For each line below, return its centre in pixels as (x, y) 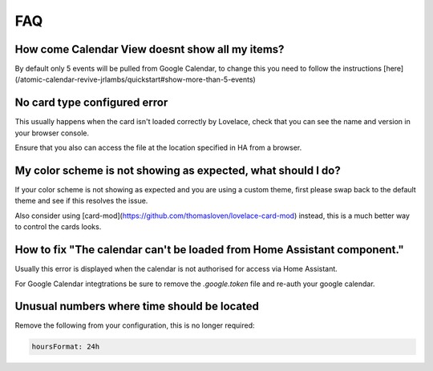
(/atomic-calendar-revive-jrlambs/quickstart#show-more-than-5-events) (135, 79)
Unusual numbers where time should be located (137, 306)
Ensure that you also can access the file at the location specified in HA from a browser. (158, 147)
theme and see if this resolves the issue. (81, 201)
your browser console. (52, 133)
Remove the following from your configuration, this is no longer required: (135, 325)
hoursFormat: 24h (66, 347)
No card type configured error (91, 103)
